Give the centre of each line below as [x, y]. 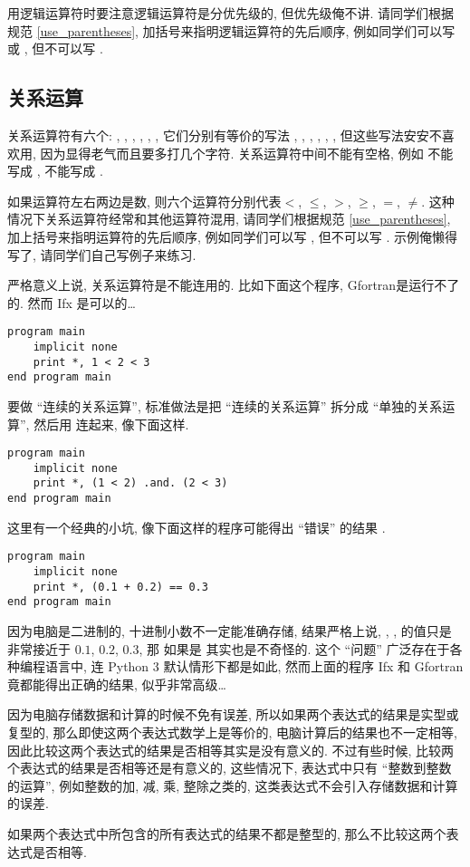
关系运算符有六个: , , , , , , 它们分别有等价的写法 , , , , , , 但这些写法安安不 [225, 135]
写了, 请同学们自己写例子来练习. [102, 254]
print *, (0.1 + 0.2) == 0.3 [120, 587]
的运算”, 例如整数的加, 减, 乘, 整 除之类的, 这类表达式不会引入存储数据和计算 [233, 785]
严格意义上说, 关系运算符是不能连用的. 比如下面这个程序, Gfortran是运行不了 [234, 285]
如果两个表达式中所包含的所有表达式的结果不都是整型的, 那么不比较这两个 [227, 833]
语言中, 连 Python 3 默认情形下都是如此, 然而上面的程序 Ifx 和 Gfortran [254, 666]
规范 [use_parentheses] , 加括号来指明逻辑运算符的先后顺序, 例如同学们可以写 [231, 30]
